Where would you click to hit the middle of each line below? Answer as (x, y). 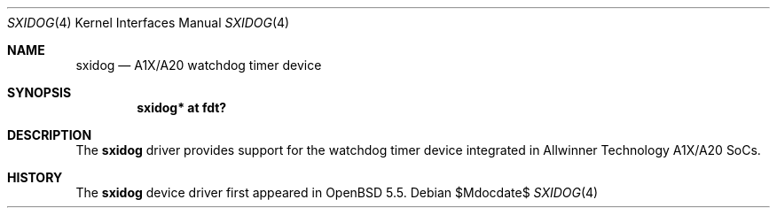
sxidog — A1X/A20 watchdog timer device (199, 65)
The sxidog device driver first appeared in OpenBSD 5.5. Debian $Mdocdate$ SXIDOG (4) (337, 192)
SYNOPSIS (39, 92)
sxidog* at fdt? (182, 107)
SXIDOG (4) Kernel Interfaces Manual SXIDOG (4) (149, 23)
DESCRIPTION (50, 135)
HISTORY (35, 177)
